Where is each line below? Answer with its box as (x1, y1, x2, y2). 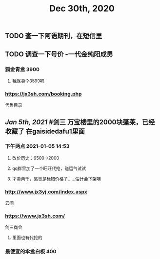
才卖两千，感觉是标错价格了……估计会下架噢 (12, 176, 101, 182)
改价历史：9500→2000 (12, 155, 60, 161)
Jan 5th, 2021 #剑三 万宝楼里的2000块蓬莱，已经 (5, 118, 155, 126)
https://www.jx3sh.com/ (5, 212, 65, 219)
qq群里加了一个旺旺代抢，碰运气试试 (12, 165, 86, 171)
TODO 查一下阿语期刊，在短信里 (5, 32, 102, 40)
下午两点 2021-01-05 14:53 (5, 143, 70, 150)
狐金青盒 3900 (5, 66, 40, 72)
